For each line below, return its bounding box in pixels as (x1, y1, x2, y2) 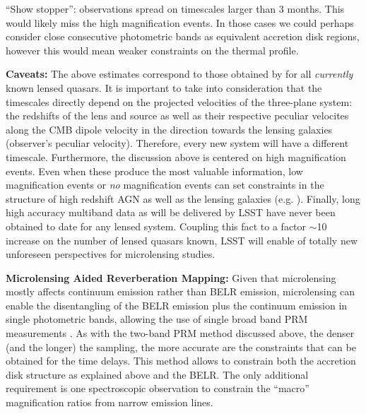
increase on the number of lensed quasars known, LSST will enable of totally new (6, 232, 358, 247)
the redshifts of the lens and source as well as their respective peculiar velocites (6, 108, 349, 123)
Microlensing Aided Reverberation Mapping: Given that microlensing (6, 270, 336, 285)
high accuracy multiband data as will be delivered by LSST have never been (6, 205, 336, 220)
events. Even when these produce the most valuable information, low (6, 163, 303, 178)
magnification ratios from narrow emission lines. (6, 395, 213, 410)
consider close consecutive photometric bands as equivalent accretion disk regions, (6, 29, 360, 44)
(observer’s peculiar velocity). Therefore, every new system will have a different (6, 136, 349, 150)
